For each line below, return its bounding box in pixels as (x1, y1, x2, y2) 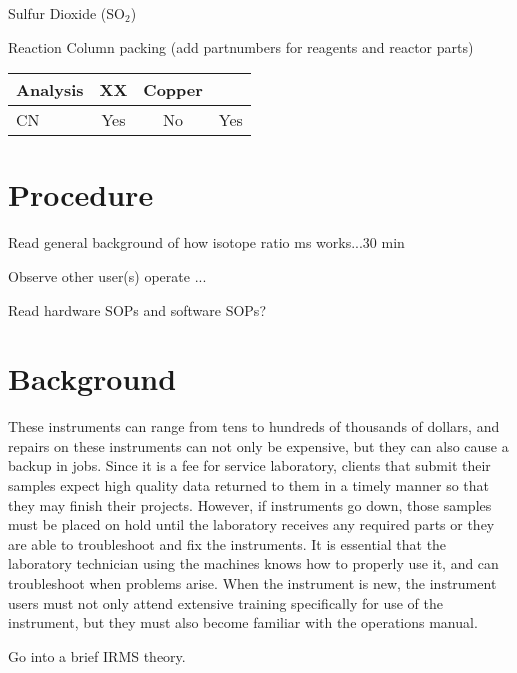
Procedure (8, 174, 154, 215)
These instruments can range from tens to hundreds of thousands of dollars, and (8, 416, 500, 437)
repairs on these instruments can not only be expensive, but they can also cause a (8, 435, 509, 456)
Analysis (16, 78, 84, 102)
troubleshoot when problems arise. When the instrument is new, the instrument (8, 572, 497, 593)
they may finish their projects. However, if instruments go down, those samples (8, 494, 492, 515)
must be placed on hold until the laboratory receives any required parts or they (8, 514, 495, 535)
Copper (143, 78, 203, 102)
